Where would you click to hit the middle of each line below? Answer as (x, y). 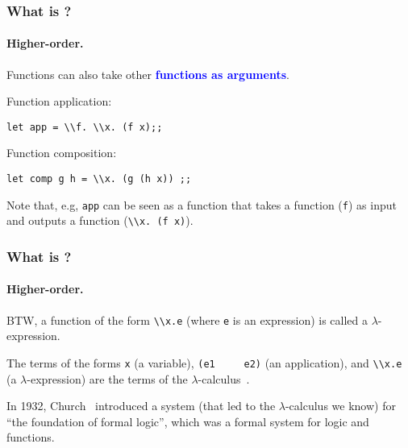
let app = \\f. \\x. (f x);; (85, 127)
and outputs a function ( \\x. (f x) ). (100, 220)
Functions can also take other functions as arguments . (148, 74)
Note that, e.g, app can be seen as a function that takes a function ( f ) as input (202, 204)
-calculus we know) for (340, 406)
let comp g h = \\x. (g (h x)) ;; (99, 179)
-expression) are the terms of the (107, 378)
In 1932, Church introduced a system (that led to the (141, 406)
